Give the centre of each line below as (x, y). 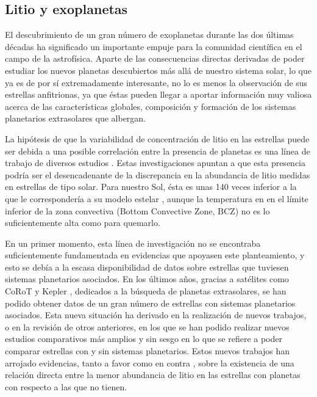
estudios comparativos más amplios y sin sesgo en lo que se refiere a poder (144, 339)
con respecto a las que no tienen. (66, 386)
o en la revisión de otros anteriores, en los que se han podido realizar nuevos (147, 326)
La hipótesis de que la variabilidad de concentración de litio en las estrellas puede (157, 138)
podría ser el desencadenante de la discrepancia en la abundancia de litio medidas (158, 174)
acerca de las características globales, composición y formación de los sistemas (151, 106)
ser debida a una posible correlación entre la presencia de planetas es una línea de (158, 151)
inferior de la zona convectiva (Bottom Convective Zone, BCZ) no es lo (137, 210)
